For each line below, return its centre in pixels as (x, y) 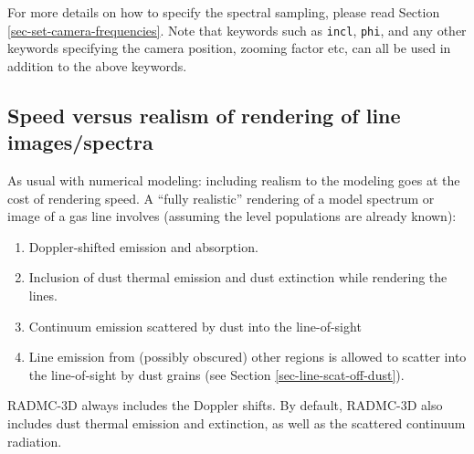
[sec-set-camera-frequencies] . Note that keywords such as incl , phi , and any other (237, 30)
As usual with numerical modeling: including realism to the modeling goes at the (234, 180)
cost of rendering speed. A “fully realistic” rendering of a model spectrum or (221, 198)
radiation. (35, 441)
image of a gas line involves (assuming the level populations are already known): (232, 216)
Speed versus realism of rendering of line (204, 115)
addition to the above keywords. (97, 65)
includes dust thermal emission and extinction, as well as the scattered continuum (237, 422)
